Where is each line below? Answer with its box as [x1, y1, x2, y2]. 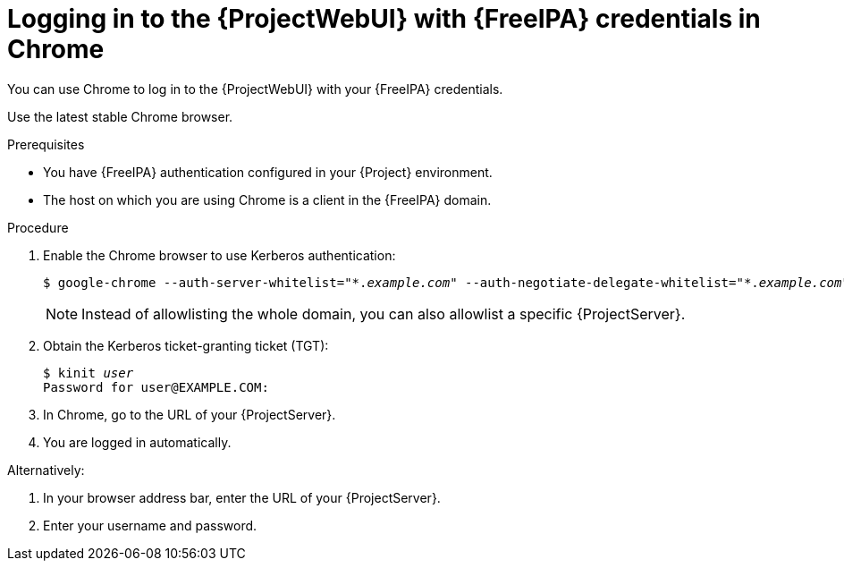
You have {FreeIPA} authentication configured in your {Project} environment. [43, 164, 493, 180]
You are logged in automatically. [43, 434, 232, 450]
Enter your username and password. [43, 517, 257, 533]
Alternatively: [7, 462, 85, 478]
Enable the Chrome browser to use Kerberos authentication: [43, 247, 396, 263]
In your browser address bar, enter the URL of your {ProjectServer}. [43, 489, 441, 505]
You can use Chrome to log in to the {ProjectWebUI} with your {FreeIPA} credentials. [7, 81, 503, 97]
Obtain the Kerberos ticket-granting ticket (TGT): [43, 337, 329, 353]
